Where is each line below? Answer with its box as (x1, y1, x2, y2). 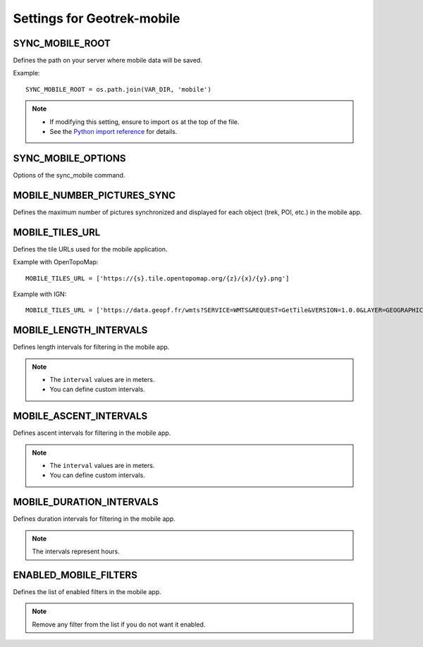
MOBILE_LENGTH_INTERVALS (13, 324, 148, 336)
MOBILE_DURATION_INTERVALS (13, 496, 159, 508)
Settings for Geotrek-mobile (13, 11, 180, 26)
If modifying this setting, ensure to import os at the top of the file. (49, 117, 240, 126)
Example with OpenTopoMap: (13, 258, 99, 266)
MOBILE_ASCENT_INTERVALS (13, 410, 148, 422)
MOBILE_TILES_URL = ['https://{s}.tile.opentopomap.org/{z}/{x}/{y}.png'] (25, 274, 290, 282)
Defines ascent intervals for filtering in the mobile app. (13, 429, 171, 437)
